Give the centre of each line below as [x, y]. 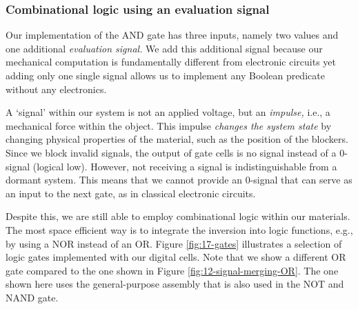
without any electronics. [56, 89]
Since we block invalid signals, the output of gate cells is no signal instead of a [171, 152]
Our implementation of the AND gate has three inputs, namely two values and [172, 35]
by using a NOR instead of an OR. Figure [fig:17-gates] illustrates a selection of [174, 243]
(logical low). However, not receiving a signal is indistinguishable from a [185, 166]
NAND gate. [32, 297]
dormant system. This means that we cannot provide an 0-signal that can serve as [179, 180]
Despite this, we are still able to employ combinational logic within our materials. [178, 216]
